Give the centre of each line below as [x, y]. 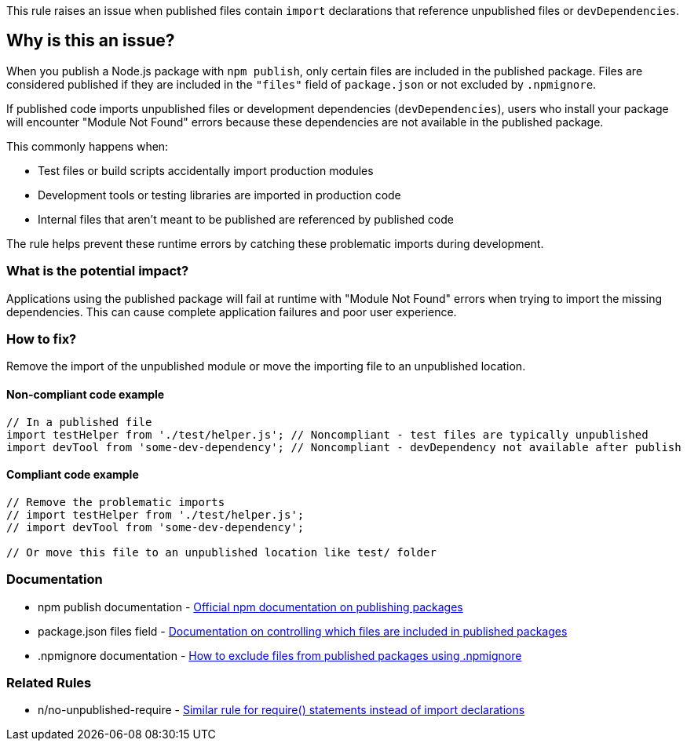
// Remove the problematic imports [116, 502]
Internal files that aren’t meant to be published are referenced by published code [246, 219]
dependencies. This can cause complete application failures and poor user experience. [232, 312]
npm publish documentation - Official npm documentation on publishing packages [250, 607]
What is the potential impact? [98, 271]
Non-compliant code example [86, 394]
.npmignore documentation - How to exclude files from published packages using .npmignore [280, 655]
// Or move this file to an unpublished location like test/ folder [221, 552]
